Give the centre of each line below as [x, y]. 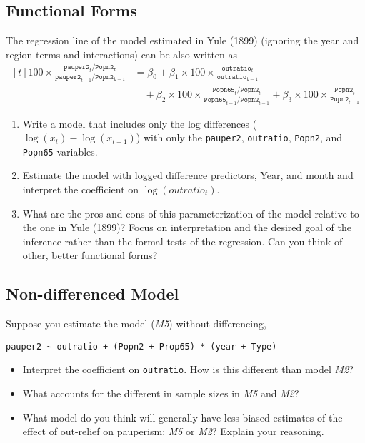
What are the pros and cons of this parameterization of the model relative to [191, 213]
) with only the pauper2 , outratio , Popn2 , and [239, 137]
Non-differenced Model [92, 294]
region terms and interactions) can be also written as [122, 54]
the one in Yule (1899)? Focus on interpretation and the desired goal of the [187, 227]
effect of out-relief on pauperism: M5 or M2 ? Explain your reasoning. [173, 431]
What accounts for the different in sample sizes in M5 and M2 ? [161, 393]
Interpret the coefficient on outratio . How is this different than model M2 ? [188, 369]
